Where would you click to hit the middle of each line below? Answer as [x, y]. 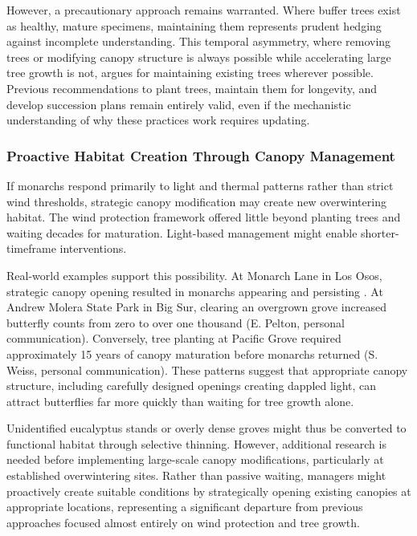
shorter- [380, 232]
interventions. [93, 248]
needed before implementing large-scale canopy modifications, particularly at [195, 459]
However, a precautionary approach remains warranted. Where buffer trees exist [204, 10]
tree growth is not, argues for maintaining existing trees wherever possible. [190, 73]
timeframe [31, 248]
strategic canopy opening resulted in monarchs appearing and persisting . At [195, 291]
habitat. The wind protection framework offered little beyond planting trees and [204, 217]
